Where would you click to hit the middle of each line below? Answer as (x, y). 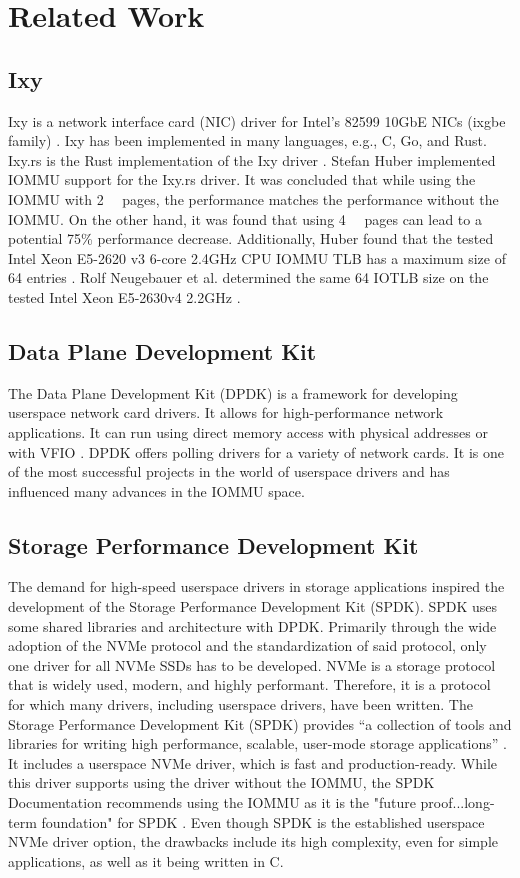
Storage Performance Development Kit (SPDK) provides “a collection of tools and (260, 723)
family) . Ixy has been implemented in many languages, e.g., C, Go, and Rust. (247, 140)
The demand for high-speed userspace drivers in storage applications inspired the (256, 586)
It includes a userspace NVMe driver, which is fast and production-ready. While (253, 762)
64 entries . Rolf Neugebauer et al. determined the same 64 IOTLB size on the (248, 277)
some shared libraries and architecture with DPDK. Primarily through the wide (252, 625)
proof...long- (457, 802)
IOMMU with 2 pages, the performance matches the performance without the (253, 198)
